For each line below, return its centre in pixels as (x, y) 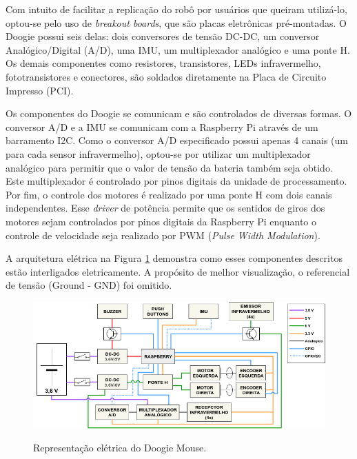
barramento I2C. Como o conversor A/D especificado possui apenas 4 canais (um (177, 140)
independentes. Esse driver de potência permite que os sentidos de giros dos (165, 208)
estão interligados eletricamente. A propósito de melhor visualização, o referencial (178, 271)
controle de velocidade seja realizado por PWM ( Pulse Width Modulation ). (163, 235)
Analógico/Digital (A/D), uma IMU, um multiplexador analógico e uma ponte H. (178, 49)
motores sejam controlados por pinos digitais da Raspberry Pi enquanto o (161, 221)
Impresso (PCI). (40, 90)
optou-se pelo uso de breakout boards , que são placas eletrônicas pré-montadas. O (176, 22)
